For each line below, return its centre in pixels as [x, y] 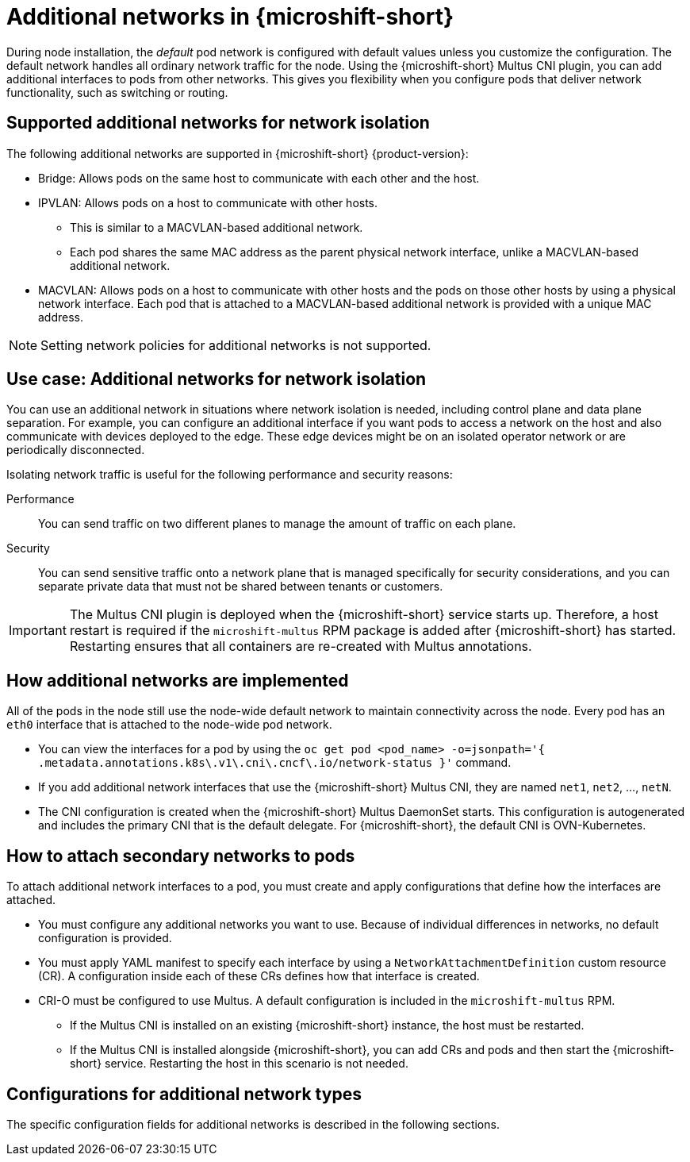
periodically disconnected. [76, 450]
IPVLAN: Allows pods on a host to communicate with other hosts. [208, 202]
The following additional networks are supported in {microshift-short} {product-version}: [238, 153]
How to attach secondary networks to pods [181, 856]
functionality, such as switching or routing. [117, 92]
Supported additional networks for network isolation [218, 123]
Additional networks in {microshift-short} [230, 17]
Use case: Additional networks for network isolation [217, 379]
